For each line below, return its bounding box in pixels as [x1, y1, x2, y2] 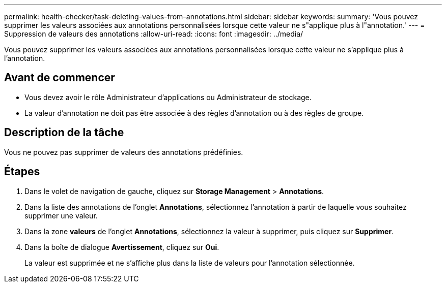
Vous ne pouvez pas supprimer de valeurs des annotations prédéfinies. [4, 147, 243, 156]
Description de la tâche [4, 126, 124, 139]
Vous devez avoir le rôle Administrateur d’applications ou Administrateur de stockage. [24, 92, 312, 102]
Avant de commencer [4, 71, 115, 84]
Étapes [4, 165, 40, 178]
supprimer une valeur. [24, 211, 98, 220]
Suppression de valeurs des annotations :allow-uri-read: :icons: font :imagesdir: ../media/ [4, 29, 303, 38]
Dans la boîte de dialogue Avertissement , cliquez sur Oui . [24, 242, 219, 251]
